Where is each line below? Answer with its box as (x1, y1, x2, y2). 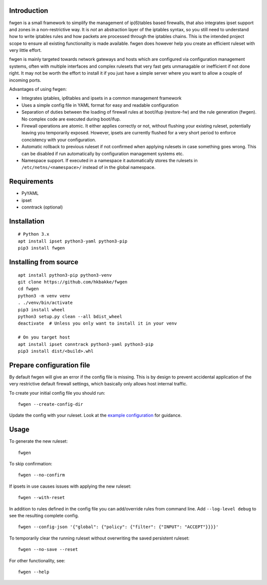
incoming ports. (9, 77, 42, 83)
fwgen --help (18, 569, 49, 575)
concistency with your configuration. (21, 136, 96, 143)
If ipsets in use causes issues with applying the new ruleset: (9, 483, 132, 489)
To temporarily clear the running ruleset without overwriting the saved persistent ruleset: (9, 535, 190, 541)
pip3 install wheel (18, 307, 65, 312)
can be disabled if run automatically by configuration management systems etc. (21, 151, 184, 157)
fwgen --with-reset (18, 495, 65, 501)
